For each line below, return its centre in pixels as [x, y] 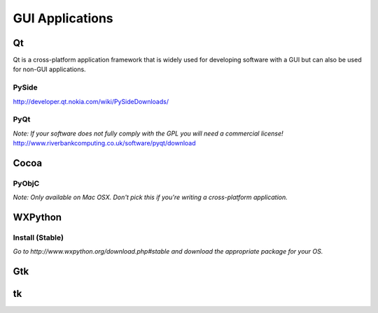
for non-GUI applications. [50, 69]
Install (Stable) [38, 238]
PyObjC [26, 183]
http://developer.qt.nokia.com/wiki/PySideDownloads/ [91, 101]
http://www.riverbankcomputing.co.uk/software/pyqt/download [104, 143]
